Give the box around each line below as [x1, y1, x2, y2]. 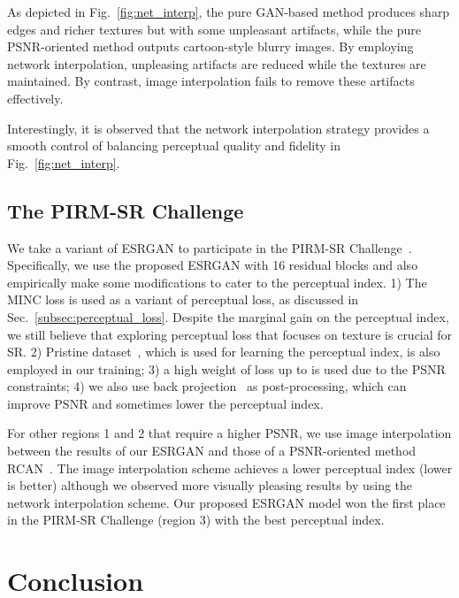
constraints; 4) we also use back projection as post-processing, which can [7, 377, 407, 395]
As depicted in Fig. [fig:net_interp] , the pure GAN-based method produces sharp [7, 3, 450, 20]
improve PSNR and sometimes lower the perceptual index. [7, 394, 324, 412]
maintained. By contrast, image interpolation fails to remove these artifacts [7, 72, 415, 90]
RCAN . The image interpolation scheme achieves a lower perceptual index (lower [7, 458, 453, 477]
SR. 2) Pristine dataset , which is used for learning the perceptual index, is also [7, 342, 440, 361]
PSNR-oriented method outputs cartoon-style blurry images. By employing [7, 37, 414, 56]
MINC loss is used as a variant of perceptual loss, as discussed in [7, 290, 359, 309]
